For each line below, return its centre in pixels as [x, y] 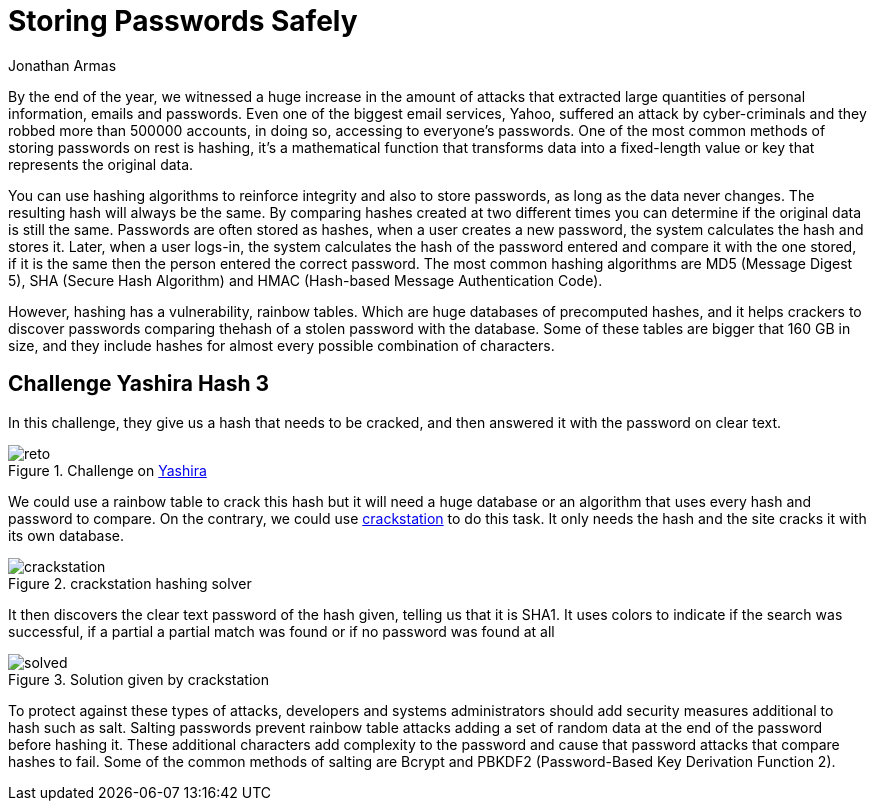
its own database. [66, 535]
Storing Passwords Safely [183, 21]
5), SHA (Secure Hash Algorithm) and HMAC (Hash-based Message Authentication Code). [305, 280]
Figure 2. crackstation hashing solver [130, 583]
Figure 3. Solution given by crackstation [138, 679]
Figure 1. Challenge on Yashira [107, 470]
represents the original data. [101, 164]
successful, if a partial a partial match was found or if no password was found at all [281, 631]
